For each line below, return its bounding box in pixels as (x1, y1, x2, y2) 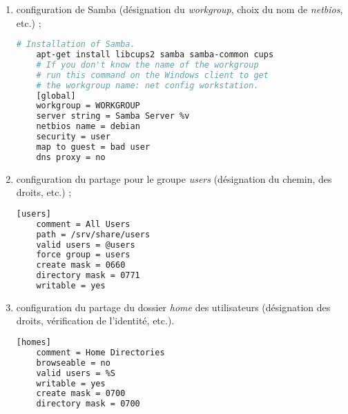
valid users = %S (36, 368, 115, 378)
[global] (36, 90, 76, 101)
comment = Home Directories (36, 347, 165, 357)
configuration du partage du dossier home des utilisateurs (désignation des (16, 299, 331, 314)
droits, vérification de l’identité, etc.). (16, 313, 175, 328)
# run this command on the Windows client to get (36, 70, 269, 80)
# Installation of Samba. (16, 39, 135, 50)
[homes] (16, 337, 51, 348)
